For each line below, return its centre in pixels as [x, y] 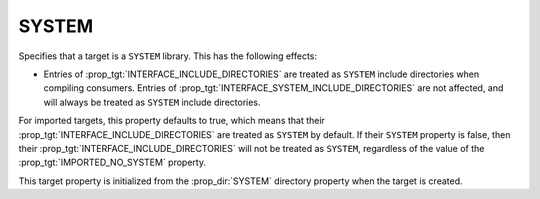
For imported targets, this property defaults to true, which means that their [171, 121]
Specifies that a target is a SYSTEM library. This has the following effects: [168, 56]
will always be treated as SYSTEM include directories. [152, 102]
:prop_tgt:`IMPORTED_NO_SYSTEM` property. [112, 162]
